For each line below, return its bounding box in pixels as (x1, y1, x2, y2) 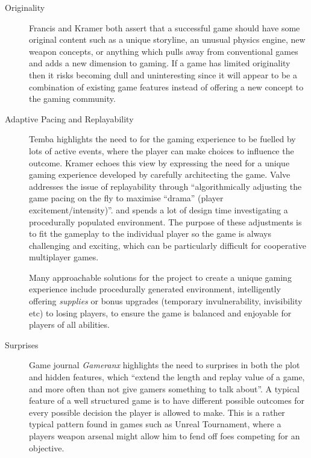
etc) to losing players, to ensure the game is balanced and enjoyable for (29, 306, 292, 319)
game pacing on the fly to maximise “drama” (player (29, 192, 224, 204)
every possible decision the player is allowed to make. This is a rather (29, 406, 285, 418)
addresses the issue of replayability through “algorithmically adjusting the (29, 180, 302, 192)
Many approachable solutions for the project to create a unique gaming (29, 271, 292, 283)
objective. (29, 441, 64, 454)
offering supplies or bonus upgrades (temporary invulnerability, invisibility (29, 295, 303, 307)
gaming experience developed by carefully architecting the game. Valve (29, 168, 291, 181)
